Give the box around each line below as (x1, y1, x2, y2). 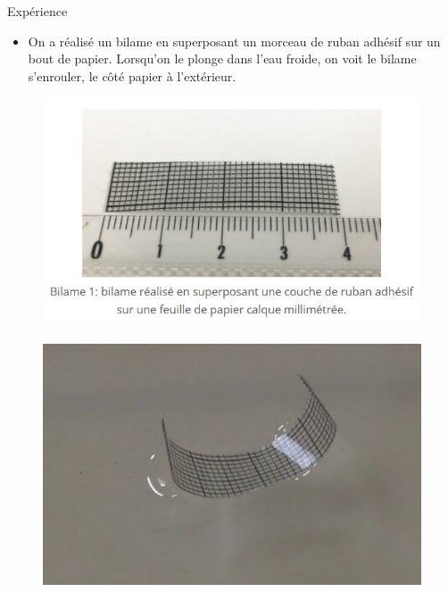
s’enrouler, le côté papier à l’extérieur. (28, 66, 236, 85)
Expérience (7, 2, 68, 20)
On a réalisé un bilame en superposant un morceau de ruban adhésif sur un (28, 31, 441, 50)
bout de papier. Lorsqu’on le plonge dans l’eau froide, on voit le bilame (28, 49, 417, 68)
